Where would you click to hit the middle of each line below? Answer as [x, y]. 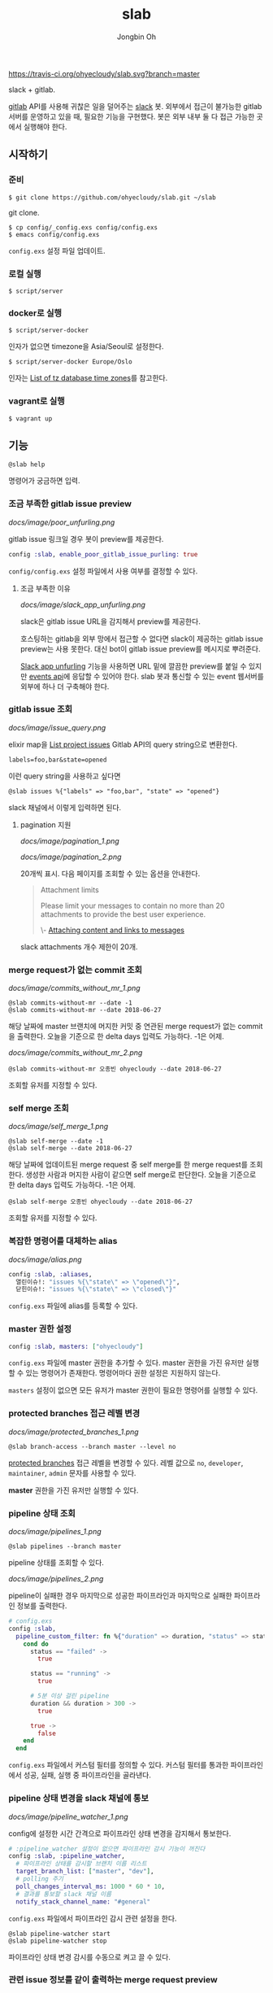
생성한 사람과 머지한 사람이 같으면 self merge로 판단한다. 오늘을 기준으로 [141, 1175]
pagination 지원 [45, 824]
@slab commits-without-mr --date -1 [70, 1003]
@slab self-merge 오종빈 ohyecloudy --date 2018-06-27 [101, 1202]
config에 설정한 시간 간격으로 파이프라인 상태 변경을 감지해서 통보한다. [120, 1833]
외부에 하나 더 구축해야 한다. [65, 686]
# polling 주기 [39, 1879]
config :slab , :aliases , [50, 1274]
